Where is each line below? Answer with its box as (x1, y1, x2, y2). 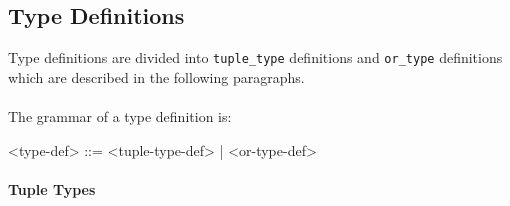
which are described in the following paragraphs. (8, 66, 305, 87)
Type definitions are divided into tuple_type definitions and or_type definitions (8, 47, 503, 68)
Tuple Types (8, 178, 96, 199)
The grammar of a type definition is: (8, 106, 232, 127)
